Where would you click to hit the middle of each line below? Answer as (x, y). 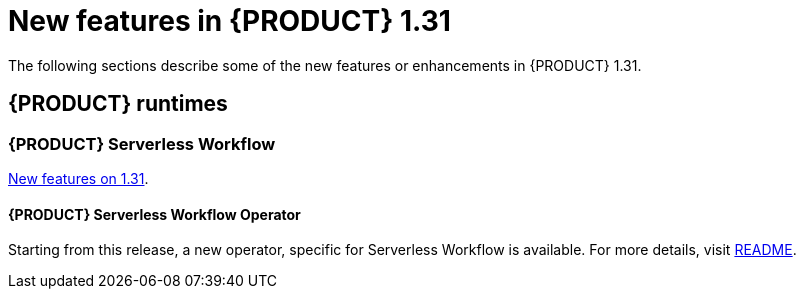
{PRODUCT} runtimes (118, 104)
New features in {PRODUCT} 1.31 (229, 21)
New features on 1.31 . (78, 178)
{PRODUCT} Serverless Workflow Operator (154, 214)
